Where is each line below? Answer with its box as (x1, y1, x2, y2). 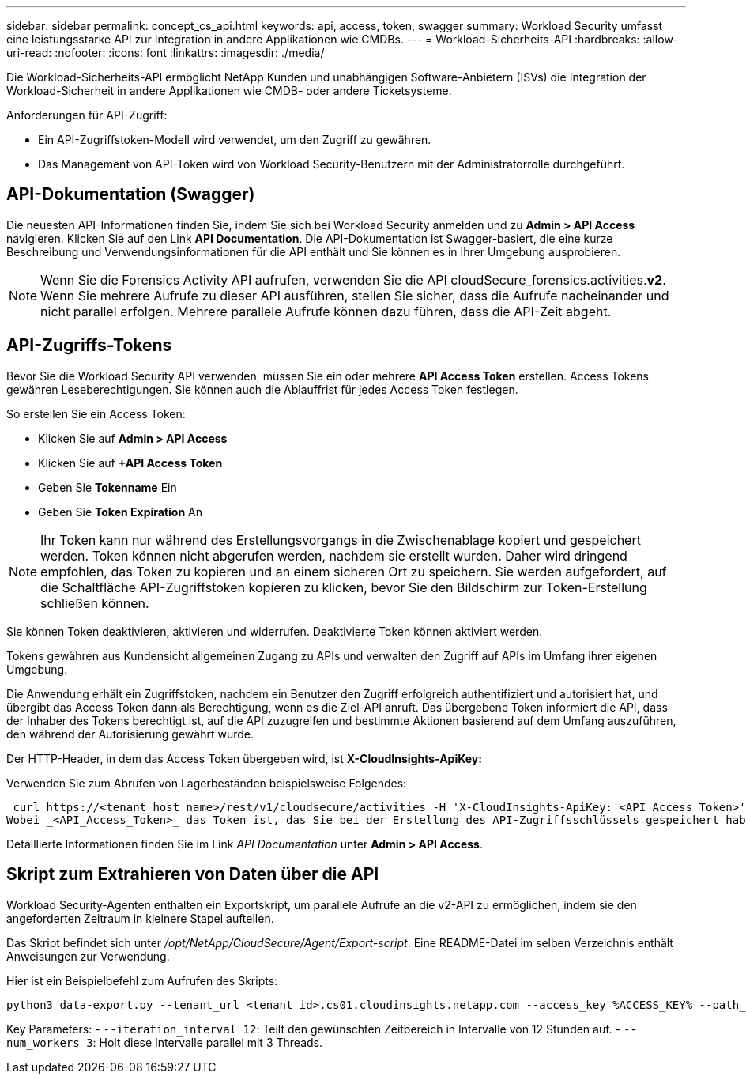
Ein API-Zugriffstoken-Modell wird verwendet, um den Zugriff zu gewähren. (38, 133, 431, 146)
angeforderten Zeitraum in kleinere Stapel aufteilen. (6, 911, 274, 925)
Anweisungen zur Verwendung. (6, 949, 170, 963)
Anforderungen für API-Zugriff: (6, 108, 168, 122)
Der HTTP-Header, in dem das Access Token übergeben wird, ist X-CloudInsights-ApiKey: (6, 751, 482, 765)
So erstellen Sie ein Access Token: (6, 406, 186, 421)
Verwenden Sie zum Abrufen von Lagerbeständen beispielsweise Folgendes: (6, 776, 407, 790)
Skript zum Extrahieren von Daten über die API (6, 864, 379, 885)
